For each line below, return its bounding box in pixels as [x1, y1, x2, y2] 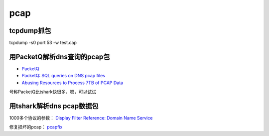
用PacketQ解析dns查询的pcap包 [9, 52, 110, 61]
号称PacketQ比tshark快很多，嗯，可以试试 [9, 89, 97, 95]
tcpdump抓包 [9, 26, 51, 35]
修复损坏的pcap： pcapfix [9, 124, 63, 130]
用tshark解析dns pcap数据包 [9, 102, 99, 110]
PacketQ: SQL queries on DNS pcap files [21, 73, 106, 79]
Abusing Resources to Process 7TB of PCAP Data [21, 80, 124, 86]
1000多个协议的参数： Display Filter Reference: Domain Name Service [9, 115, 153, 121]
